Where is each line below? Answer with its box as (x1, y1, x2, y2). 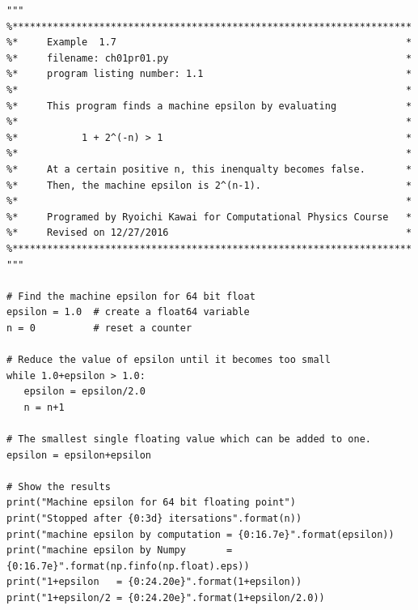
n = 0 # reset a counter (6, 322, 192, 334)
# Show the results (6, 480, 111, 493)
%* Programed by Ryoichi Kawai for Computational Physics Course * (6, 211, 412, 223)
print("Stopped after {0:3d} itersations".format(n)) (6, 513, 302, 524)
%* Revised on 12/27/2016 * (6, 227, 412, 239)
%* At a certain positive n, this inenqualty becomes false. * (6, 163, 412, 175)
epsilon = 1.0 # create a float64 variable (6, 306, 250, 318)
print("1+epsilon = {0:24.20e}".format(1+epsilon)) (6, 576, 302, 588)
